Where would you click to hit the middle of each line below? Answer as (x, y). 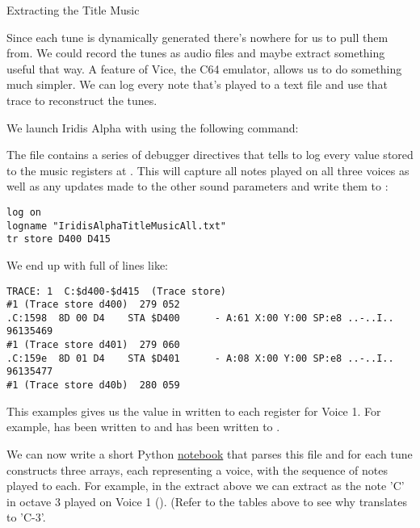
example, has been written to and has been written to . (143, 427)
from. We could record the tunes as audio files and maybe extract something (196, 53)
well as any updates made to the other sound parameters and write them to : (197, 186)
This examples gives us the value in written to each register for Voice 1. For (194, 411)
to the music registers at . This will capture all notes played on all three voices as (208, 170)
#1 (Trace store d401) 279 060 (93, 345)
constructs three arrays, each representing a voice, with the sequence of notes (197, 469)
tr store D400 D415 (59, 239)
